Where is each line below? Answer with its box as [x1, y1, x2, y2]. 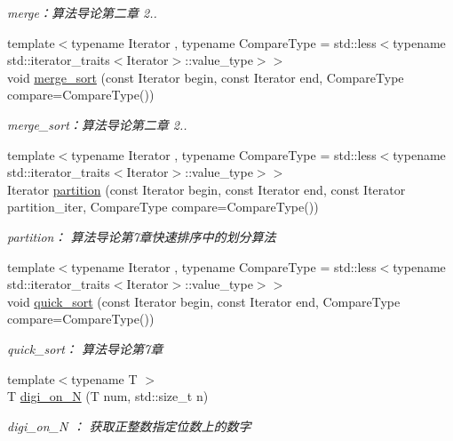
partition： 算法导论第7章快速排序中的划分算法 [7, 227, 276, 245]
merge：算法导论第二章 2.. [7, 4, 157, 21]
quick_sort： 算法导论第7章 [7, 339, 163, 357]
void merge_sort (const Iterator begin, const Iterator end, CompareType [7, 68, 404, 86]
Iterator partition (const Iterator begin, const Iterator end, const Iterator [7, 180, 406, 198]
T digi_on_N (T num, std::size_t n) [7, 387, 209, 405]
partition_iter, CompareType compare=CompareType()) [7, 197, 319, 216]
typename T [71, 369, 138, 388]
